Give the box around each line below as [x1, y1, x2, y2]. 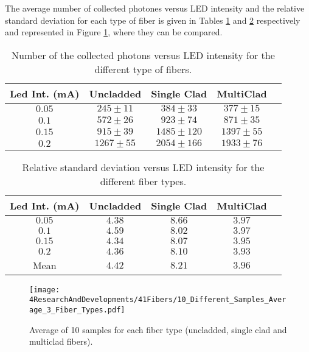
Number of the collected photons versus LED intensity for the [12, 48, 275, 62]
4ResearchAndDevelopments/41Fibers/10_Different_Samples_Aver [29, 295, 286, 304]
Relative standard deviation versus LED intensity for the [22, 160, 265, 174]
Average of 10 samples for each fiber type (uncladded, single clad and [29, 323, 287, 336]
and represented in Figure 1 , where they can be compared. [5, 26, 223, 38]
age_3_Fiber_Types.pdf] [29, 306, 125, 315]
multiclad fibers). [29, 335, 93, 348]
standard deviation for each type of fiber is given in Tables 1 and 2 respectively [5, 13, 300, 26]
